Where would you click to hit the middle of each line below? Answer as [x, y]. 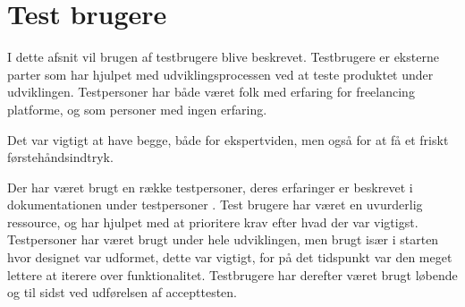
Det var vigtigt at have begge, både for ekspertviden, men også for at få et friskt [228, 139]
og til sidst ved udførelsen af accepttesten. [122, 292]
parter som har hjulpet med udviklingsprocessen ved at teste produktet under [220, 74]
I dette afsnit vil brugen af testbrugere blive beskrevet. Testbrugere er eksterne [223, 57]
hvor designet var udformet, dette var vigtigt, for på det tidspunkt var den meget [230, 257]
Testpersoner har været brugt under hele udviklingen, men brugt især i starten [223, 239]
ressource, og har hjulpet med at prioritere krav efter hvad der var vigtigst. [213, 222]
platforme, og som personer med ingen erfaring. [137, 109]
